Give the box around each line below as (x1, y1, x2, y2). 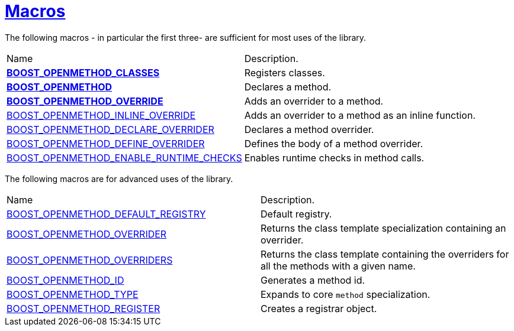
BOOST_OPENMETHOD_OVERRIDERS (7, 254, 173, 266)
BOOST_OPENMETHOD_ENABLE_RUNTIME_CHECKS (7, 151, 242, 164)
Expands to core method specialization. (261, 288, 431, 300)
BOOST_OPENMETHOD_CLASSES (7, 66, 160, 79)
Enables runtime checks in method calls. (244, 151, 425, 164)
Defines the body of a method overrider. (244, 137, 423, 150)
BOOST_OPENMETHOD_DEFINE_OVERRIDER (7, 137, 205, 150)
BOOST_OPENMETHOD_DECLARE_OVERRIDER (7, 123, 214, 135)
